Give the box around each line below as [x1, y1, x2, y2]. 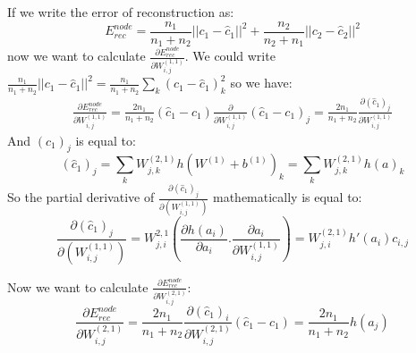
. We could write [184, 46, 276, 65]
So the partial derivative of [7, 188, 155, 206]
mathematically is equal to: [212, 188, 362, 206]
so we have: [230, 73, 293, 92]
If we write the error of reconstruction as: [7, 3, 234, 21]
